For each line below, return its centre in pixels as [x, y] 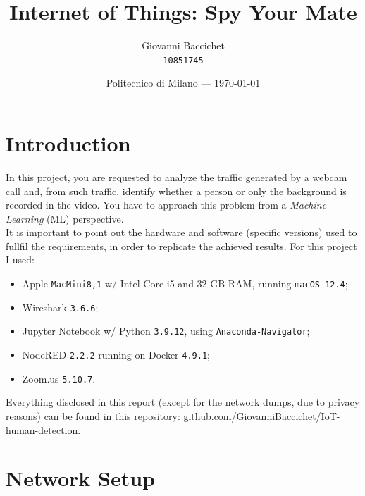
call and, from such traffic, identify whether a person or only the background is [176, 191]
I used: [20, 260]
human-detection [42, 429]
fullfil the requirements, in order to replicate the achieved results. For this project [181, 246]
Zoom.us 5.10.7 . [59, 378]
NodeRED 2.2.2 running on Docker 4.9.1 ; [116, 355]
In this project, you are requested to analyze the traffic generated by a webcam [177, 176]
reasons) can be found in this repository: [93, 415]
